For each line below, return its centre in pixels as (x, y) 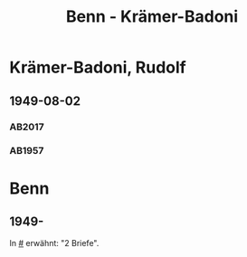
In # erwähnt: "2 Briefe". (54, 243)
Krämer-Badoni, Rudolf (98, 67)
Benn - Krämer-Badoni (152, 17)
